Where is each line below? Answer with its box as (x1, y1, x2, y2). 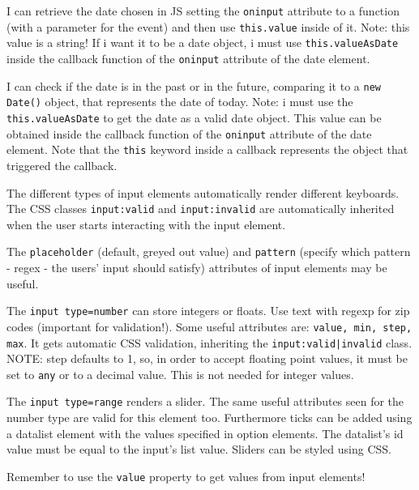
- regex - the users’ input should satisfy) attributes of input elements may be (6, 259, 387, 275)
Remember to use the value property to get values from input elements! (6, 467, 366, 484)
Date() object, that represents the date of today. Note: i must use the (6, 93, 353, 110)
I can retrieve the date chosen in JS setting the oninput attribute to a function (6, 2, 400, 19)
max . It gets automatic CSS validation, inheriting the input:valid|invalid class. (6, 334, 413, 351)
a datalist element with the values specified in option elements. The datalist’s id (6, 424, 404, 441)
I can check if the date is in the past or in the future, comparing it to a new (6, 77, 381, 94)
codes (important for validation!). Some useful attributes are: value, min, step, (6, 317, 413, 334)
